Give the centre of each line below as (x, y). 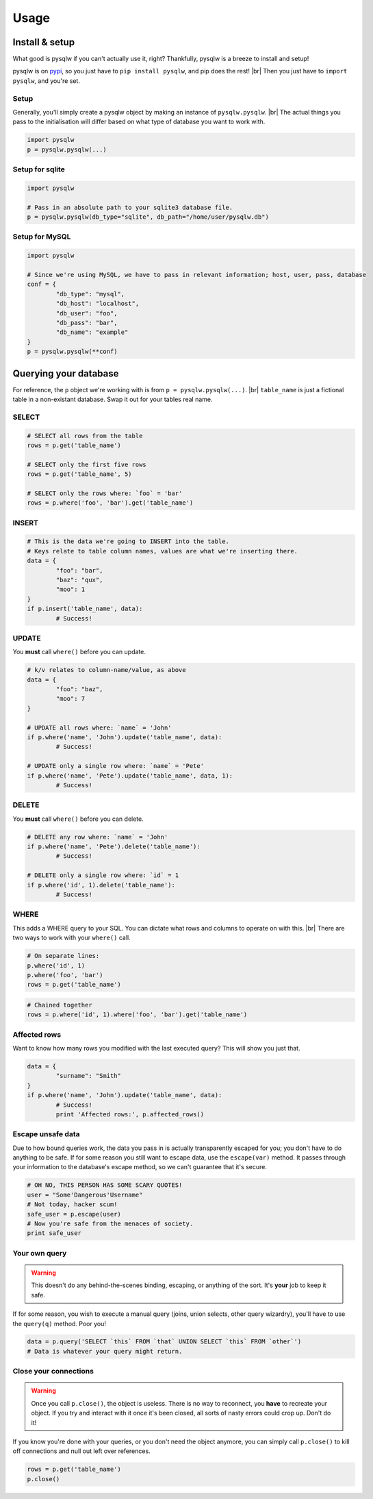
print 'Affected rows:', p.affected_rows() (130, 1114)
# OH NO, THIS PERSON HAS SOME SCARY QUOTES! (105, 1185)
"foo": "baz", (79, 689)
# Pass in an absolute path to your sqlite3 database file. (130, 207)
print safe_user (54, 1233)
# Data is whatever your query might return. (105, 1351)
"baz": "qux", (79, 580)
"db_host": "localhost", (98, 304)
